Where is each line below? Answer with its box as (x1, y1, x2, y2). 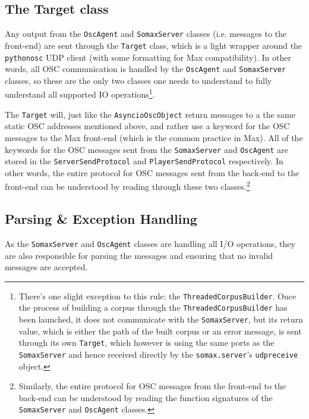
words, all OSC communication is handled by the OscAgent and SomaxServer (5, 62, 286, 75)
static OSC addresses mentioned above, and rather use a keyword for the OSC (5, 120, 290, 132)
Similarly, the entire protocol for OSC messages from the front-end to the (18, 380, 286, 392)
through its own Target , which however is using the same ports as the (18, 336, 275, 349)
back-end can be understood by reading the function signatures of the (18, 391, 273, 404)
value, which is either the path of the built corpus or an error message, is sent (18, 324, 302, 337)
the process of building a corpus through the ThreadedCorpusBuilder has (18, 301, 288, 314)
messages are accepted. (5, 261, 88, 273)
